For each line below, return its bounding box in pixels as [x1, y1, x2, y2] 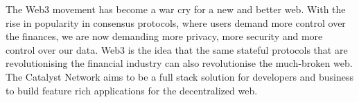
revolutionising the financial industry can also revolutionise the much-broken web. [6, 56, 353, 70]
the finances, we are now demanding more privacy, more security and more [6, 29, 323, 43]
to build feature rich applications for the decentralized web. [6, 83, 258, 97]
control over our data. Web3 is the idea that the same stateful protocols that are [6, 42, 348, 57]
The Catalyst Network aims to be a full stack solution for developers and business [6, 69, 353, 83]
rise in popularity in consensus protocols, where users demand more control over [6, 15, 346, 30]
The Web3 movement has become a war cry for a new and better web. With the [6, 2, 346, 16]
